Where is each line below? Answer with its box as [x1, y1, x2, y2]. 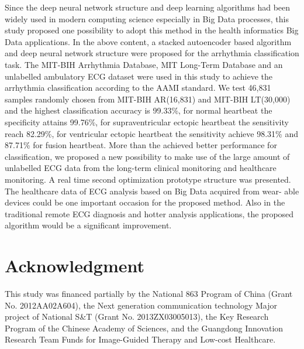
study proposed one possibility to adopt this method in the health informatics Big [5, 24, 299, 36]
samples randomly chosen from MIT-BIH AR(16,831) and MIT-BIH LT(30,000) [5, 93, 291, 105]
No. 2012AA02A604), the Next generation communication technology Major [5, 299, 277, 311]
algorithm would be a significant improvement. [5, 219, 172, 231]
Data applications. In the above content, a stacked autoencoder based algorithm [5, 35, 292, 47]
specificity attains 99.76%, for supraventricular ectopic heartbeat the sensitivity [5, 115, 289, 128]
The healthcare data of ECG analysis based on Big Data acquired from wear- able [5, 184, 299, 197]
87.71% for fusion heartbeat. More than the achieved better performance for [5, 139, 277, 151]
